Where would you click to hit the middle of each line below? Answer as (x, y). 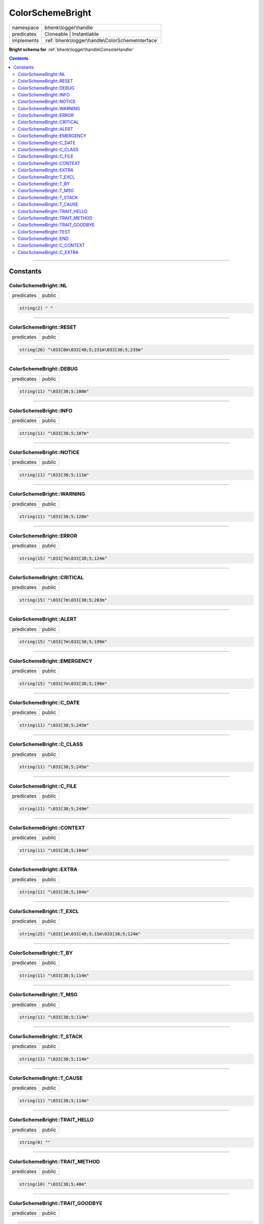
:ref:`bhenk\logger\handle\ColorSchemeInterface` (101, 40)
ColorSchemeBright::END (43, 239)
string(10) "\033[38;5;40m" (53, 1184)
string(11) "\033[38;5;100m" (54, 391)
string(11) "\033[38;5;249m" (54, 809)
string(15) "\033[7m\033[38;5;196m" (63, 683)
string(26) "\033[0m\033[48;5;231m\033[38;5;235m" (81, 350)
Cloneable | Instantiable (72, 34)
